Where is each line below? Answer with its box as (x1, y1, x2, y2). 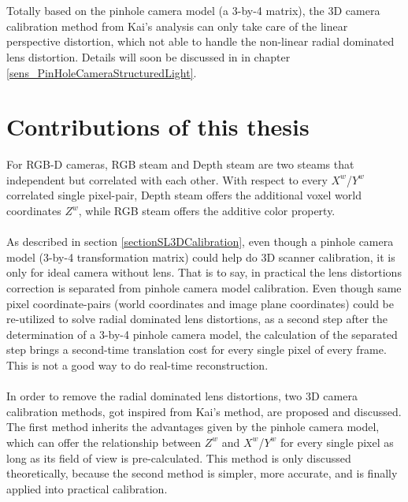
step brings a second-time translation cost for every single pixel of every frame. (6, 341, 387, 358)
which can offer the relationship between (6, 433, 202, 450)
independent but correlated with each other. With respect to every (6, 171, 328, 188)
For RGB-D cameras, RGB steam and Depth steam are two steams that (6, 156, 354, 173)
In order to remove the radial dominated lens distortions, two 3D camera (6, 388, 358, 404)
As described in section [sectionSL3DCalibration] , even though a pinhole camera (6, 233, 394, 250)
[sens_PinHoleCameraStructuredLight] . (6, 64, 197, 80)
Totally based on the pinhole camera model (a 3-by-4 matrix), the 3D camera (6, 2, 380, 19)
